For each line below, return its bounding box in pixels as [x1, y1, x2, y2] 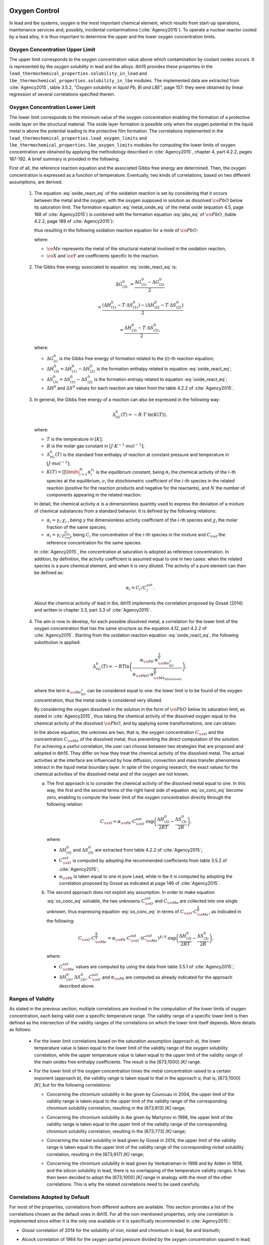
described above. [59, 983, 95, 989]
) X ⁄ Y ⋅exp [157, 934, 176, 941]
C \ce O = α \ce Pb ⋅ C [100, 819, 136, 826]
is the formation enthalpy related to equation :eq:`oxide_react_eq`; [96, 366, 232, 372]
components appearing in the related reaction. [46, 492, 142, 498]
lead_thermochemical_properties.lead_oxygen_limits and [9, 135, 147, 141]
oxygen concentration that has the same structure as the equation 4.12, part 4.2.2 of [34, 625, 207, 631]
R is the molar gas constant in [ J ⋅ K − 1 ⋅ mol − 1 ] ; [46, 442, 144, 449]
